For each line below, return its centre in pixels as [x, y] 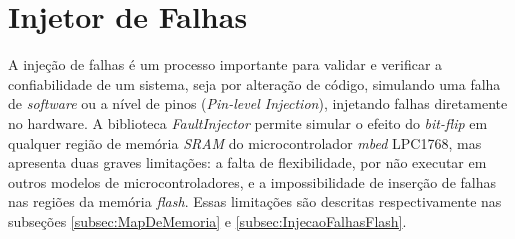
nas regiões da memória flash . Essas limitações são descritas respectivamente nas [255, 201]
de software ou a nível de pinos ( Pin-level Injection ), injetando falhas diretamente [258, 103]
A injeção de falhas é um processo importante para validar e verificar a [225, 64]
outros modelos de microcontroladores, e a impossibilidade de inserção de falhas [252, 181]
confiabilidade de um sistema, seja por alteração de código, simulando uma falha [254, 83]
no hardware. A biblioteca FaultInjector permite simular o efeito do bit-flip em [248, 122]
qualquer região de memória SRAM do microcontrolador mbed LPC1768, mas [245, 142]
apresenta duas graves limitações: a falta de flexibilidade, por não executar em [247, 162]
